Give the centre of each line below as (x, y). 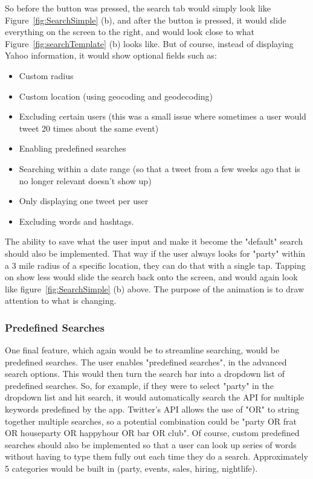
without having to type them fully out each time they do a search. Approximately (156, 456)
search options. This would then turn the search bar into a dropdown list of (145, 374)
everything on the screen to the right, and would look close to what (130, 32)
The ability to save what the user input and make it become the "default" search (154, 241)
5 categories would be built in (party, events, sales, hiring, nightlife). (131, 468)
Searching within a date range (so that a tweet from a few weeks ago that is (160, 168)
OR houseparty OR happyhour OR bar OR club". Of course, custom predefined (152, 433)
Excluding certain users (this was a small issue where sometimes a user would (163, 116)
